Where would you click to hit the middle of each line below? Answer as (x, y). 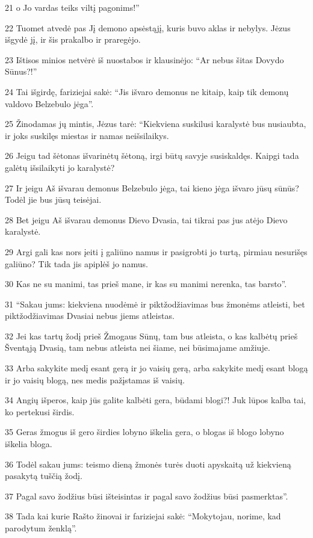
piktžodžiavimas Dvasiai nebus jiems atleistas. (90, 316)
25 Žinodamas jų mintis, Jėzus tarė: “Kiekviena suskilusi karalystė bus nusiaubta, (156, 124)
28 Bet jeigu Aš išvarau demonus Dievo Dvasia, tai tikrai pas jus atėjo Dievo (146, 219)
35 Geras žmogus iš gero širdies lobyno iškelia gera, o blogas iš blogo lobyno (144, 432)
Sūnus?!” (21, 71)
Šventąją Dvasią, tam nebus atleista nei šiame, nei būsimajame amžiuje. (138, 348)
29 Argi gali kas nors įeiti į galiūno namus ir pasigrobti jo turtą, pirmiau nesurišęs (156, 251)
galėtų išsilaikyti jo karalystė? (60, 167)
